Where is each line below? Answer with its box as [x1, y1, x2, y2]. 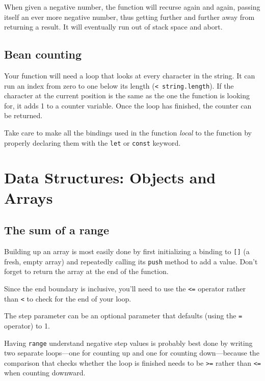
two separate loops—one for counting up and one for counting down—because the [4, 347, 259, 358]
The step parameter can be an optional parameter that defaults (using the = [4, 310, 243, 321]
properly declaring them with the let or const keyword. [4, 137, 181, 148]
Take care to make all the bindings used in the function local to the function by [4, 127, 252, 138]
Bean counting [4, 46, 82, 62]
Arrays [4, 187, 53, 208]
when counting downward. [4, 367, 86, 378]
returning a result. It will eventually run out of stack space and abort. [4, 21, 223, 32]
